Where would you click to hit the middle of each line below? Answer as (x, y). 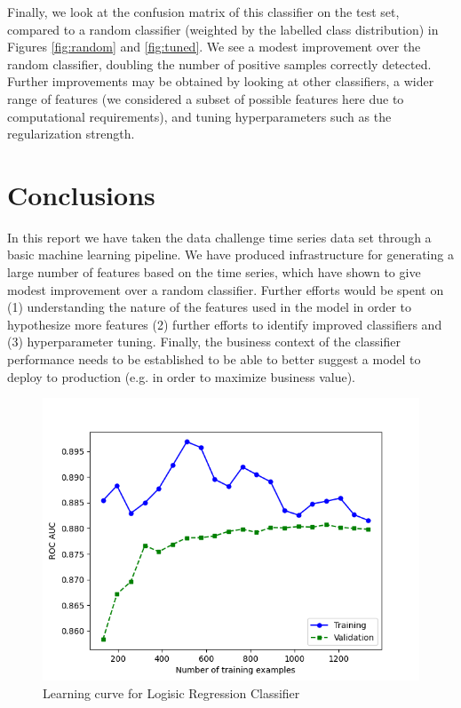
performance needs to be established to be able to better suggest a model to (214, 359)
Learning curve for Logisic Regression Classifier (171, 692)
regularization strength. (71, 134)
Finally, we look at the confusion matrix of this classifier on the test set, (203, 12)
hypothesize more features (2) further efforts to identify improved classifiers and (225, 324)
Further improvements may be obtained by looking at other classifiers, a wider (221, 81)
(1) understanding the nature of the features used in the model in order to (210, 307)
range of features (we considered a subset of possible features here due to (206, 98)
